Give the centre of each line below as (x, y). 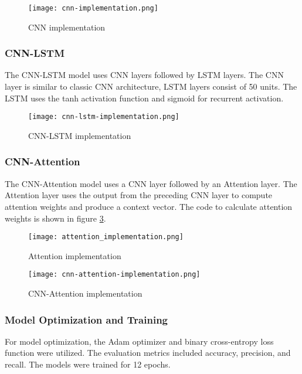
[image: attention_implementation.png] (106, 237)
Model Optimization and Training (86, 319)
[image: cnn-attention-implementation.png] (114, 275)
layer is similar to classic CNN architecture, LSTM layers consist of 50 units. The (151, 86)
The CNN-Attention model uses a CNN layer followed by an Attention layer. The (151, 183)
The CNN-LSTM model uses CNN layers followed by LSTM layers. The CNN (144, 75)
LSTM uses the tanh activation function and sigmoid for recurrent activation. (144, 98)
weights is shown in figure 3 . (55, 218)
